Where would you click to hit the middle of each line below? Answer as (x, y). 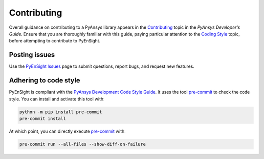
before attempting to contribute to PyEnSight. (55, 41)
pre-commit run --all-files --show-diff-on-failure (83, 144)
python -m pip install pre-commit (61, 112)
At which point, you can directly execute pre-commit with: (67, 131)
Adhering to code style (44, 80)
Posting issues (32, 55)
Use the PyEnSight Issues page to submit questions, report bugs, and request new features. (102, 66)
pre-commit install (43, 119)
